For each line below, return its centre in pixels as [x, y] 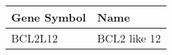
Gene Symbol [49, 17]
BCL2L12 [34, 38]
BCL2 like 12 [129, 38]
